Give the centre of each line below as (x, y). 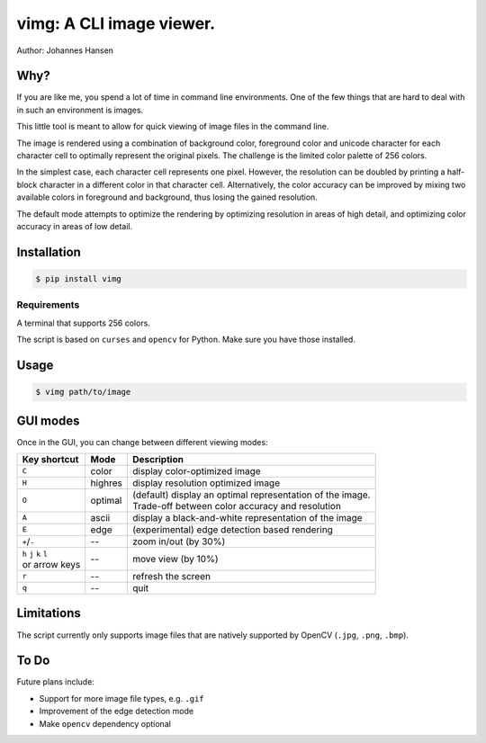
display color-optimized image (196, 470)
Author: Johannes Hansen (65, 50)
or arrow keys (51, 564)
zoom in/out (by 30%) (179, 542)
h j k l (35, 554)
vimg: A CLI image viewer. (116, 23)
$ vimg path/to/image (83, 392)
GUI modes (48, 421)
